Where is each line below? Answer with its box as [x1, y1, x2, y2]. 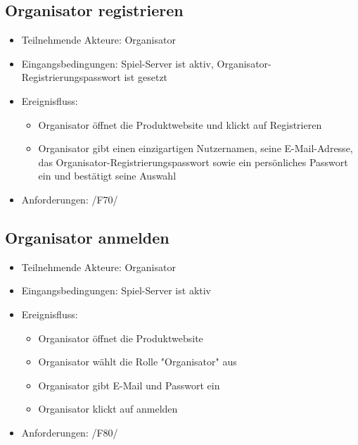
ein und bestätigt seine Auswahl [38, 168, 177, 183]
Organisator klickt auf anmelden [38, 401, 178, 416]
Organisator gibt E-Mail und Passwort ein [38, 377, 220, 392]
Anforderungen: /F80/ [21, 425, 118, 439]
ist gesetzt [124, 70, 168, 84]
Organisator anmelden [5, 226, 170, 248]
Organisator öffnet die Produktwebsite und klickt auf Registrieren [38, 117, 322, 132]
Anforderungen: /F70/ [21, 192, 118, 206]
